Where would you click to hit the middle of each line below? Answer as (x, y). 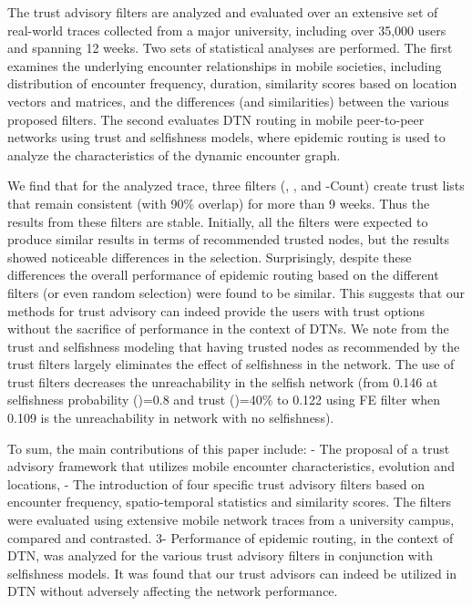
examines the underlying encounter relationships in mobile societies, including (225, 65)
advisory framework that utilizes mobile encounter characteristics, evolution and (231, 466)
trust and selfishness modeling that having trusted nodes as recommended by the (234, 346)
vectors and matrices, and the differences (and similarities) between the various (228, 101)
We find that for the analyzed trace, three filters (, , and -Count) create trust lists (236, 185)
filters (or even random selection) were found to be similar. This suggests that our (236, 292)
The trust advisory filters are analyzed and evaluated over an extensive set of (223, 12)
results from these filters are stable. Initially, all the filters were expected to (218, 221)
